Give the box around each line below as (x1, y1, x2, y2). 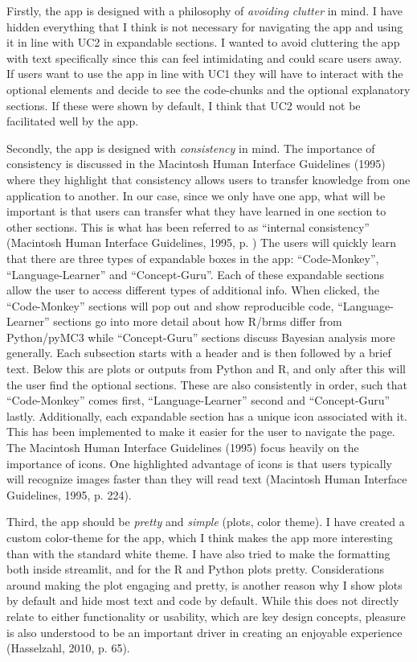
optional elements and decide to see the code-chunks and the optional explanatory (6, 80, 411, 97)
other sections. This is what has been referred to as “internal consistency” (6, 218, 370, 235)
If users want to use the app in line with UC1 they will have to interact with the (6, 65, 403, 82)
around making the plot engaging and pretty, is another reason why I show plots (6, 576, 403, 593)
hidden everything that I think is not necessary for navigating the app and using (6, 18, 403, 35)
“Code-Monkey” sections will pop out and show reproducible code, (6, 297, 334, 314)
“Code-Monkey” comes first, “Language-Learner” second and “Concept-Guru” (6, 392, 390, 409)
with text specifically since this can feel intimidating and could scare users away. (6, 49, 403, 66)
